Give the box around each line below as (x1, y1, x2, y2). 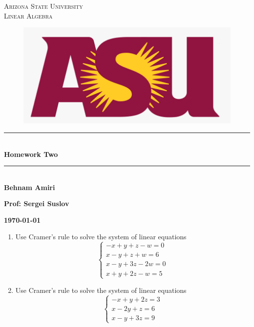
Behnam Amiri (4, 182, 55, 192)
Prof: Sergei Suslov (4, 198, 69, 209)
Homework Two (4, 149, 58, 159)
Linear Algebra (4, 10, 53, 20)
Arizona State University (4, 1, 83, 11)
